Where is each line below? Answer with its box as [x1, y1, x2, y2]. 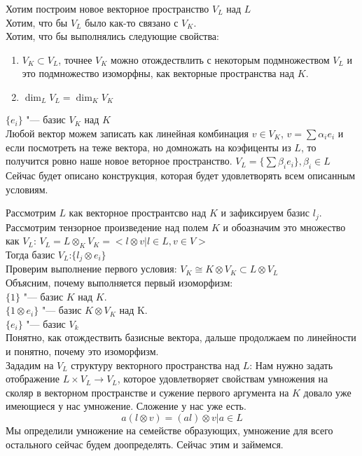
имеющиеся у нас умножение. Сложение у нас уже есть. [6, 399, 246, 413]
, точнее [58, 52, 92, 67]
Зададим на [6, 357, 54, 372]
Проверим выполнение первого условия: [6, 261, 177, 276]
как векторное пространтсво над [69, 205, 207, 220]
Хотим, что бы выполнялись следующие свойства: [6, 29, 219, 43]
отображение [6, 371, 60, 386]
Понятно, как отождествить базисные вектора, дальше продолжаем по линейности [6, 330, 356, 345]
